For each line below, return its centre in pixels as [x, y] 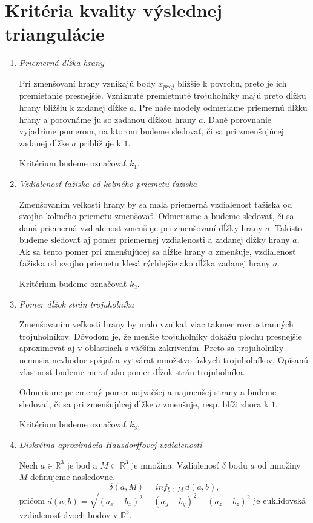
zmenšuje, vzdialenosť [256, 251]
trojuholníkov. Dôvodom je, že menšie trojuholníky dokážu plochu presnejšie [160, 336]
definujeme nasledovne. [73, 477]
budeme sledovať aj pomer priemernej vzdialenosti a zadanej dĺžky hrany [154, 239]
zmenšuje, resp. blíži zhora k [216, 403]
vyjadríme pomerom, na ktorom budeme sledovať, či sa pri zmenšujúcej [151, 131]
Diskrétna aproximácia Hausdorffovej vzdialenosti [110, 445]
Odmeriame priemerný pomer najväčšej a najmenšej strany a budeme [148, 392]
